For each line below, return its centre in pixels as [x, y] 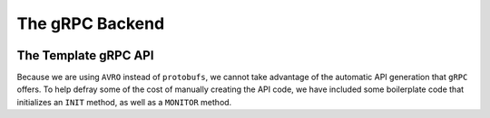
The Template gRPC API [85, 55]
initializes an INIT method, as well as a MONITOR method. [124, 102]
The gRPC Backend [91, 23]
